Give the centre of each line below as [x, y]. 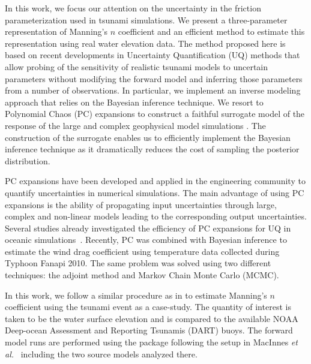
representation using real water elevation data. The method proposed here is [145, 43]
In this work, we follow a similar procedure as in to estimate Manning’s [136, 295]
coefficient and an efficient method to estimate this [211, 31]
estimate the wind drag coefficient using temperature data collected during [142, 251]
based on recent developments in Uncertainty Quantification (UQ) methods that [152, 55]
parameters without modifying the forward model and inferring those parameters [154, 78]
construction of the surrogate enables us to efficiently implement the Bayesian [148, 137]
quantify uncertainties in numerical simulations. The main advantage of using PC [155, 192]
